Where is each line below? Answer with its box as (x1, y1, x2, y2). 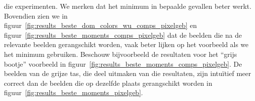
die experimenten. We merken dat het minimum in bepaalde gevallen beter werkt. (4, 1, 252, 11)
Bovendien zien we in (4, 10, 68, 21)
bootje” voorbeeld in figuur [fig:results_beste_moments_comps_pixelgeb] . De (4, 58, 242, 69)
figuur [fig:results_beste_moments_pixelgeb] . (4, 87, 143, 98)
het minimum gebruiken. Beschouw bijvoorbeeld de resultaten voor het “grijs (4, 49, 237, 59)
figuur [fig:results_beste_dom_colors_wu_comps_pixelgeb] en (4, 20, 197, 30)
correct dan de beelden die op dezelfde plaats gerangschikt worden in (4, 77, 212, 88)
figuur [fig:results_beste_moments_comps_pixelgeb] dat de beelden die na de (4, 29, 242, 40)
